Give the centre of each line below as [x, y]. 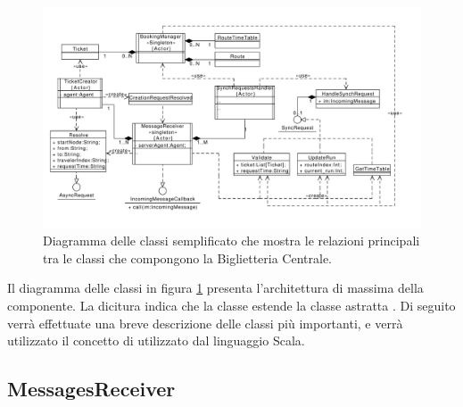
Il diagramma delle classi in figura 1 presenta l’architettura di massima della [215, 288]
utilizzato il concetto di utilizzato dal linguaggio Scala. [156, 341]
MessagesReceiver [91, 389]
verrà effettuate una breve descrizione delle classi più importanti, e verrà [205, 323]
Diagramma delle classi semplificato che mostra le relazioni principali [231, 241]
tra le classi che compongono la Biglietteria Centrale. [187, 257]
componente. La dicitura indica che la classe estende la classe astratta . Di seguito [231, 305]
